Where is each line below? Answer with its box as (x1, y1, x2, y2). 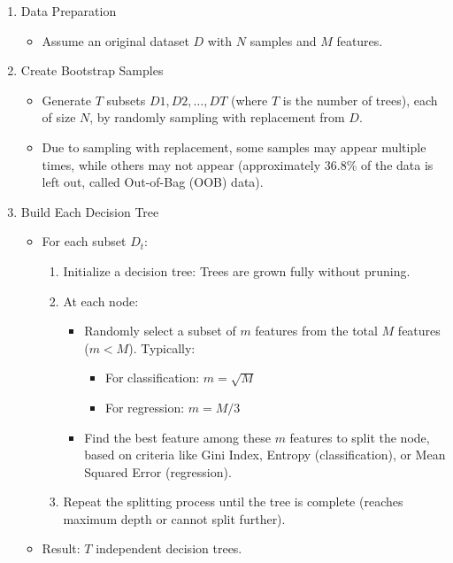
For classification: (104, 368, 200, 387)
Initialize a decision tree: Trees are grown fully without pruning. (63, 261, 411, 280)
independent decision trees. (96, 539, 242, 558)
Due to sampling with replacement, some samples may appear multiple (42, 137, 426, 156)
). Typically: (128, 338, 196, 357)
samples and (250, 31, 317, 50)
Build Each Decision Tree (20, 202, 159, 220)
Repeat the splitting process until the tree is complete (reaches (63, 492, 403, 511)
